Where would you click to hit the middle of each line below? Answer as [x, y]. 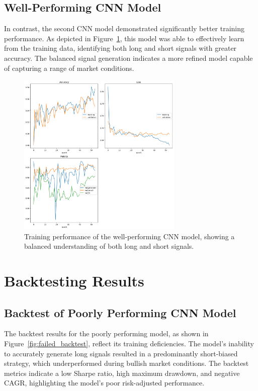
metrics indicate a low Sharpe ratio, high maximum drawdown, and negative [122, 373]
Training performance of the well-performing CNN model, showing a [130, 236]
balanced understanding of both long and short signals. [109, 246]
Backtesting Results [74, 280]
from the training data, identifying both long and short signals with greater [120, 48]
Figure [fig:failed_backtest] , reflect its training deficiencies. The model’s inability [129, 343]
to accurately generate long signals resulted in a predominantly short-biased [121, 353]
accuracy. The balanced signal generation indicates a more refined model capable [128, 58]
